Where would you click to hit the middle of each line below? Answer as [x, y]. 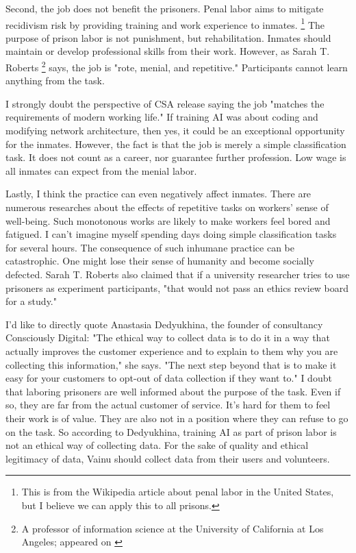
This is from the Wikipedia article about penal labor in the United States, [178, 492]
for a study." [31, 301]
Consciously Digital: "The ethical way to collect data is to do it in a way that [168, 337]
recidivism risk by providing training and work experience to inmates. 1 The [165, 23]
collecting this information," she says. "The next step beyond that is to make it [171, 364]
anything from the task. [55, 81]
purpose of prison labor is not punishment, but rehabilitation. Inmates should [168, 37]
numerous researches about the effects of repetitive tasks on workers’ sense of [167, 207]
